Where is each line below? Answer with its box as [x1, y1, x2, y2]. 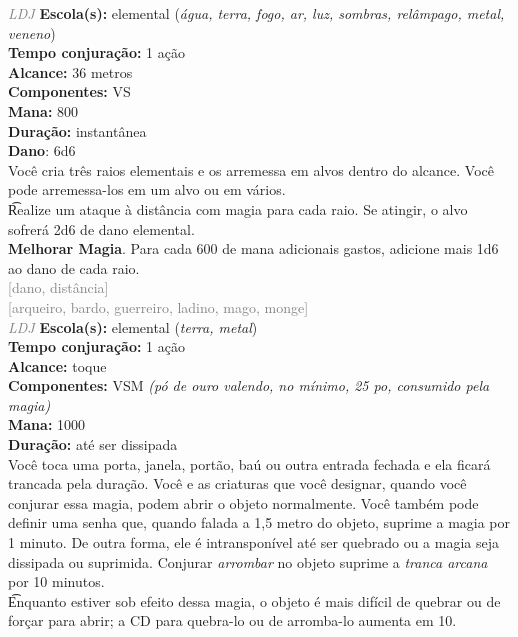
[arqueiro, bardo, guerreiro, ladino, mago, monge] [8, 296, 309, 317]
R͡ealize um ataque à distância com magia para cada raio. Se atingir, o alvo [8, 198, 468, 219]
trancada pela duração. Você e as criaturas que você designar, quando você [8, 473, 467, 494]
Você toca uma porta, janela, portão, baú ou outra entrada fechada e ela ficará [8, 453, 491, 474]
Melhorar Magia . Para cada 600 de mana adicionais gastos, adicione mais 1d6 [8, 238, 499, 259]
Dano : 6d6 [8, 140, 76, 161]
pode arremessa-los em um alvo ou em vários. [8, 179, 286, 200]
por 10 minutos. [8, 571, 105, 592]
